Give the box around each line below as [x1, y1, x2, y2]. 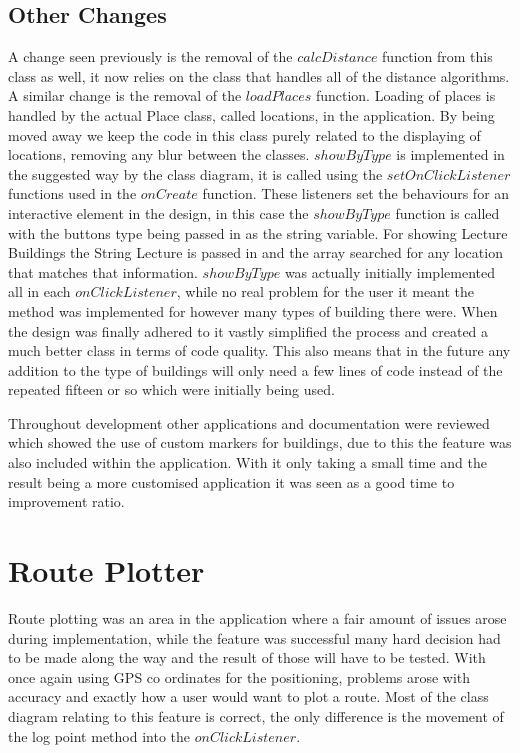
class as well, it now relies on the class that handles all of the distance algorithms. [8, 65, 510, 86]
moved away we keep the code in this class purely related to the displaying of [8, 124, 481, 145]
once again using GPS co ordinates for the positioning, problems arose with [8, 666, 471, 687]
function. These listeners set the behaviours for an [202, 183, 510, 204]
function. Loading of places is [315, 85, 496, 106]
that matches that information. [8, 261, 198, 282]
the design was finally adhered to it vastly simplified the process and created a [8, 320, 489, 341]
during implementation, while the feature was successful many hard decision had [8, 627, 501, 648]
